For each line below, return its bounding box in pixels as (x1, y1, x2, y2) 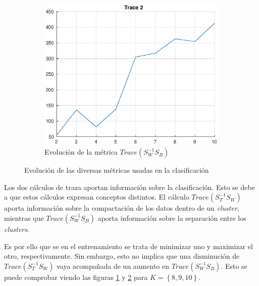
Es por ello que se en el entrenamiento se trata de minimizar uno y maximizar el (4, 241, 253, 251)
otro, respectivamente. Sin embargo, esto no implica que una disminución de (4, 251, 240, 261)
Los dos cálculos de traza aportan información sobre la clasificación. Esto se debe (4, 181, 255, 192)
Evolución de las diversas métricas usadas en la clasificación (24, 165, 209, 175)
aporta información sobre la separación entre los (97, 212, 246, 223)
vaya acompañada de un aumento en (57, 260, 170, 271)
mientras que (4, 212, 44, 223)
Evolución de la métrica (44, 147, 118, 157)
